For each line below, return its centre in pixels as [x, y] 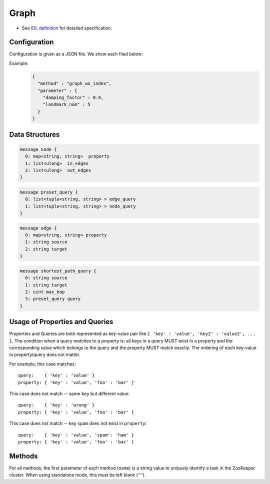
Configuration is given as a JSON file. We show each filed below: [76, 54]
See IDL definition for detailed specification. [67, 28]
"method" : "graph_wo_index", [75, 83]
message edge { [38, 228]
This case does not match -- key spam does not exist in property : [78, 423]
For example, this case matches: [42, 364]
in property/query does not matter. [45, 354]
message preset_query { [49, 192]
